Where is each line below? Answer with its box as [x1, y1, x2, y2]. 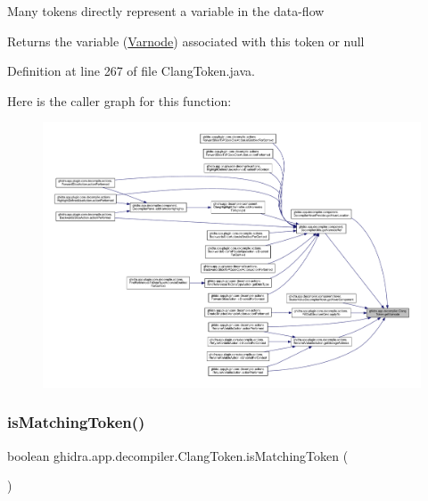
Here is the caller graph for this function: [7, 91, 232, 110]
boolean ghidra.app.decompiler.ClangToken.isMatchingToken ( [7, 446, 349, 464]
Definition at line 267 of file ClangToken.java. [7, 62, 255, 80]
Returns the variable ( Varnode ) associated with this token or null [7, 31, 365, 50]
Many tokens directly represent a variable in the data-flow [7, 2, 325, 20]
